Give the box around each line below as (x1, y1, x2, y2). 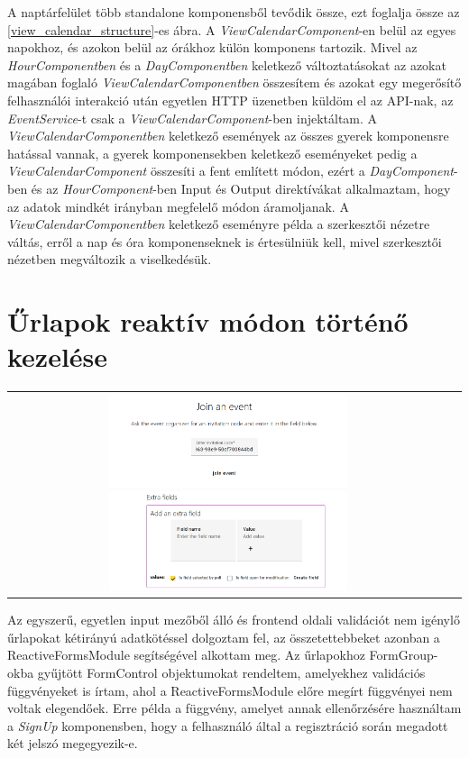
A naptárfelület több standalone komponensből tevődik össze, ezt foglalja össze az (7, 3, 460, 21)
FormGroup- (369, 645, 438, 664)
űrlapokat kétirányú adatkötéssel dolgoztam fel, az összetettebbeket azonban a (7, 627, 440, 646)
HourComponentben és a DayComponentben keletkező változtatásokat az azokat (7, 55, 446, 74)
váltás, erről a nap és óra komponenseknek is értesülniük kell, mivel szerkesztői (7, 232, 442, 251)
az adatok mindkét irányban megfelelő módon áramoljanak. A (7, 196, 349, 215)
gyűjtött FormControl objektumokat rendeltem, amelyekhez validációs (37, 662, 426, 681)
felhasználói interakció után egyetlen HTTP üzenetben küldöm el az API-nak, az (7, 90, 454, 109)
